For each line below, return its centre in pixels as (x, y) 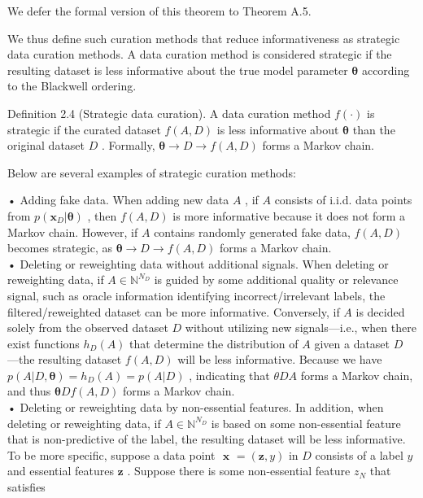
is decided (380, 311)
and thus (29, 391)
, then (102, 215)
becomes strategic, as (60, 248)
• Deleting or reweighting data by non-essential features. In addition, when (196, 407)
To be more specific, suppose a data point (111, 454)
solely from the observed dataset (88, 328)
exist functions (44, 343)
